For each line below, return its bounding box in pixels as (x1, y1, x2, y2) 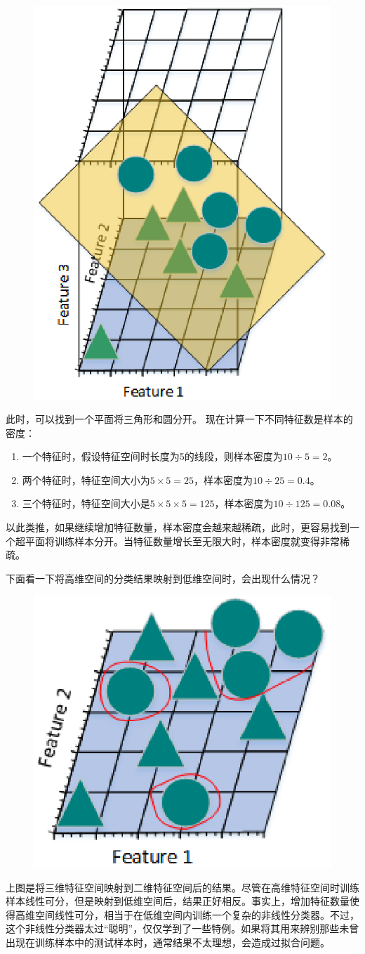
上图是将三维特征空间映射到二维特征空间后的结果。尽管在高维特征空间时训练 (6, 880, 359, 894)
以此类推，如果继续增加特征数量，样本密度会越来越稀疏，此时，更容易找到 (6, 520, 350, 535)
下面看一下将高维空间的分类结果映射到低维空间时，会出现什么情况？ (6, 570, 320, 585)
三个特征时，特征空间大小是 (22, 496, 150, 511)
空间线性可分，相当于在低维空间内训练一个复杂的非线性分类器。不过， (34, 907, 359, 922)
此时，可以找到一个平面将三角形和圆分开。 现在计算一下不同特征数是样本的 (6, 412, 353, 426)
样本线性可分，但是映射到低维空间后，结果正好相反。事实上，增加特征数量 (6, 894, 350, 908)
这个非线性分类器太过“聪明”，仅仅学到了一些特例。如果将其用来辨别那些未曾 (6, 921, 359, 936)
